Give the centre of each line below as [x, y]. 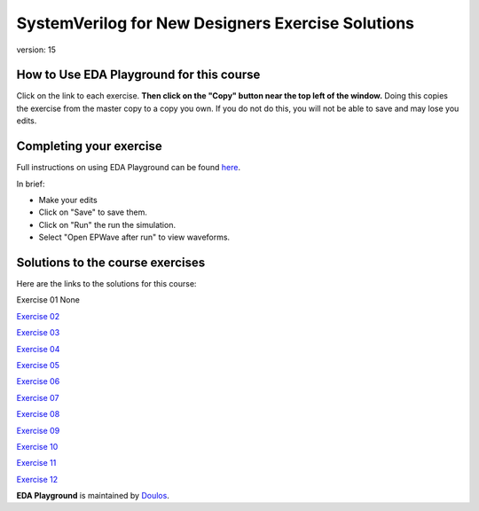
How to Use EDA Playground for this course [138, 75]
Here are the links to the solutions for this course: [106, 283]
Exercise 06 [38, 381]
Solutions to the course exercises [111, 262]
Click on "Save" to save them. [93, 212]
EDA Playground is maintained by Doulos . [93, 496]
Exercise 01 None [48, 300]
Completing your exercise [90, 146]
